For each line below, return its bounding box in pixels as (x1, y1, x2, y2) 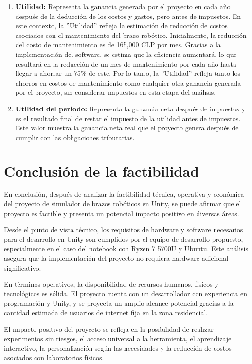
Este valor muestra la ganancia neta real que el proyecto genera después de (15, 123, 239, 133)
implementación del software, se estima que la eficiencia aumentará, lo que (15, 49, 237, 59)
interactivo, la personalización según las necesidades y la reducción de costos (4, 343, 232, 353)
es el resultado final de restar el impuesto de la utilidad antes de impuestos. (15, 113, 241, 123)
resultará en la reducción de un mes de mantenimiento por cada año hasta (15, 58, 236, 69)
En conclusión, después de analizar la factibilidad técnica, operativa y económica (4, 189, 244, 199)
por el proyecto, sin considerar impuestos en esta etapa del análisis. (15, 87, 216, 97)
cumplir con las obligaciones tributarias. (15, 132, 135, 142)
